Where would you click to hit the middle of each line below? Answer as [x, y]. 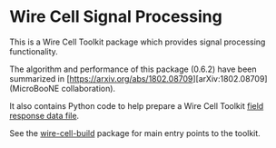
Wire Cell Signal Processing [116, 17]
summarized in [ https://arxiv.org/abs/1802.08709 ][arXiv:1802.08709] [138, 78]
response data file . [44, 115]
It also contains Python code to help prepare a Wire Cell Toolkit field [137, 105]
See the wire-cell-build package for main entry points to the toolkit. [135, 133]
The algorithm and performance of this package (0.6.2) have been [133, 69]
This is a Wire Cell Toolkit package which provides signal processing [138, 42]
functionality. [34, 51]
